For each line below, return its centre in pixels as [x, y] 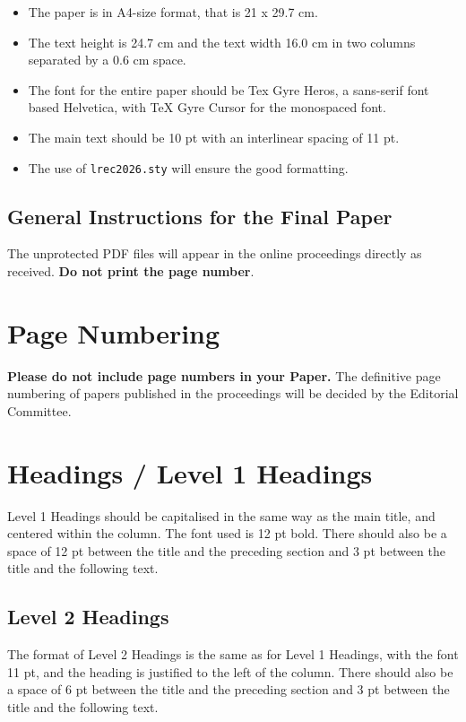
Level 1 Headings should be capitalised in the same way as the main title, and [221, 515]
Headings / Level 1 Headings [190, 472]
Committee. [39, 410]
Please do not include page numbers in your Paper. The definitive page [224, 375]
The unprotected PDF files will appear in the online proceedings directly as [215, 253]
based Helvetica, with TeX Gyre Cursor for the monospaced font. [207, 107]
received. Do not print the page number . [131, 271]
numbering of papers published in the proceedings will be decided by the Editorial [233, 393]
